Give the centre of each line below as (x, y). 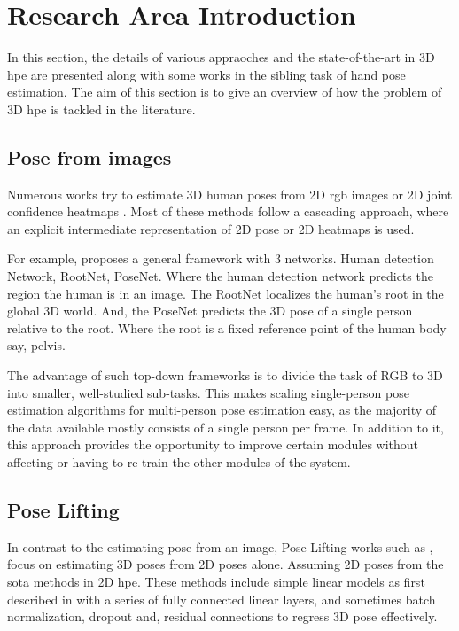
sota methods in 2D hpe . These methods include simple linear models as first (216, 581)
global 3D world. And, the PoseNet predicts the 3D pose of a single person (210, 311)
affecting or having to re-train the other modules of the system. (179, 462)
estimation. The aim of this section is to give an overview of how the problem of (225, 92)
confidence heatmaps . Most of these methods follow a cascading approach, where (228, 211)
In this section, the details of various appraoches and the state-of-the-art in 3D (221, 57)
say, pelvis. (36, 345)
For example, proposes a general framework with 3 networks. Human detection (221, 258)
